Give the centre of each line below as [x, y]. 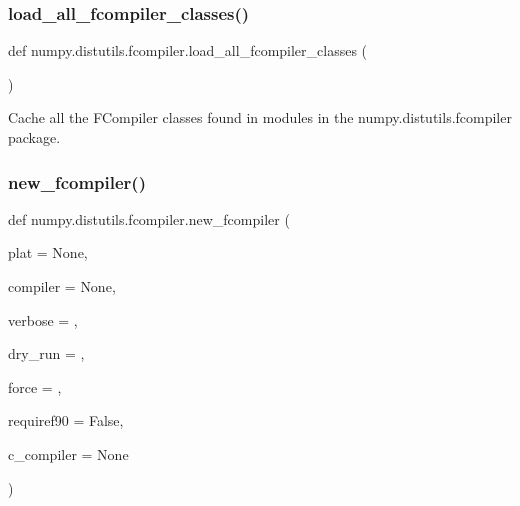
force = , [35, 386]
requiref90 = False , [66, 420]
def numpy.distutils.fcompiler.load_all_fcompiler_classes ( [188, 50]
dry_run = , [46, 353]
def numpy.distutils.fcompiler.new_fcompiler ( [149, 218]
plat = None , [48, 252]
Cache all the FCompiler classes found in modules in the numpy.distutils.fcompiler [260, 117]
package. [34, 137]
